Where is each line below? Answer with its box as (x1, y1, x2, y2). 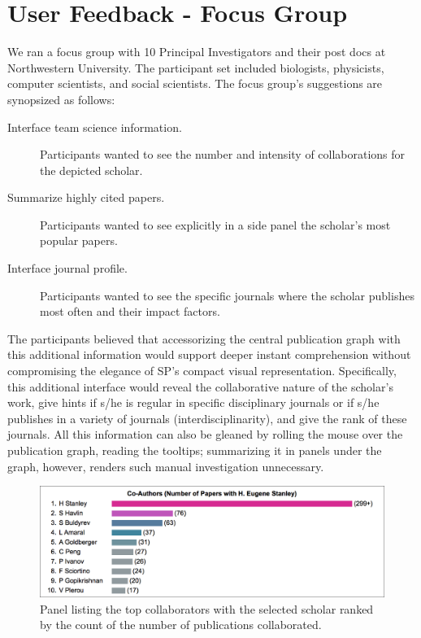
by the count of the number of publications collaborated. (40, 616, 322, 633)
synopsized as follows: (7, 90, 115, 107)
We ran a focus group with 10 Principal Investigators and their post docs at (7, 43, 386, 60)
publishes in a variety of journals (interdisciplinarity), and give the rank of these (7, 409, 407, 426)
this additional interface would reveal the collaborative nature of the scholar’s (7, 378, 393, 395)
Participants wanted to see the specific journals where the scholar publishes (40, 286, 414, 304)
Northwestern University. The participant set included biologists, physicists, (7, 59, 384, 76)
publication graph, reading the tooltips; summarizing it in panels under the (7, 442, 382, 458)
